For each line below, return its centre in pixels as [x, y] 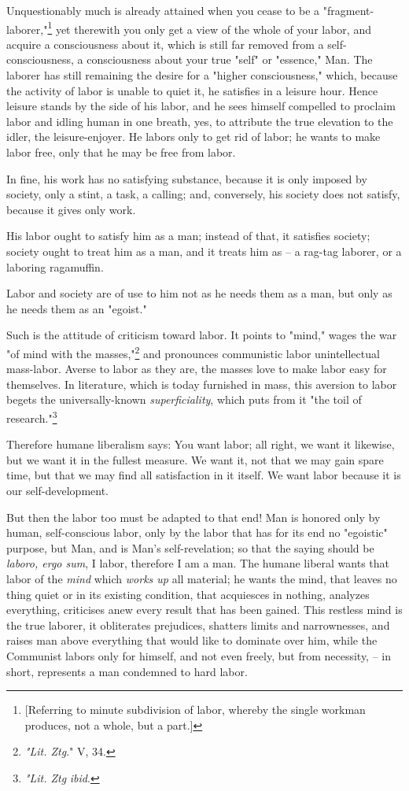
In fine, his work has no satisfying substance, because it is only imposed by [187, 178]
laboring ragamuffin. [55, 266]
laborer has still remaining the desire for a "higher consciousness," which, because [202, 75]
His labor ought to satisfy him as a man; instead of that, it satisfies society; [188, 236]
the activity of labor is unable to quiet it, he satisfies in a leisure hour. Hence [192, 90]
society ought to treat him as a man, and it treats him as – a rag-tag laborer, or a [204, 251]
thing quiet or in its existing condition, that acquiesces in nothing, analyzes [188, 594]
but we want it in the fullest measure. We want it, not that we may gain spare [195, 459]
